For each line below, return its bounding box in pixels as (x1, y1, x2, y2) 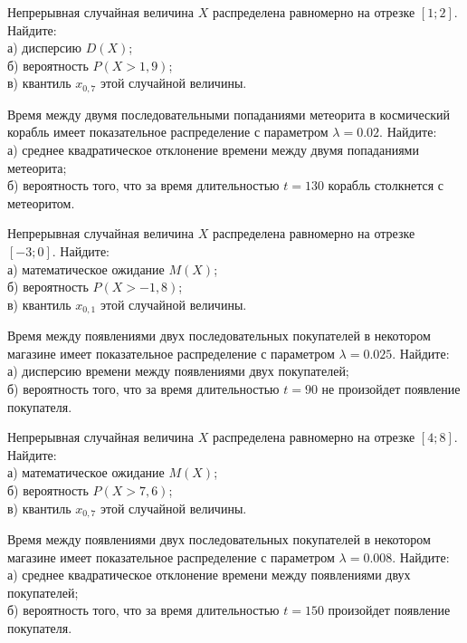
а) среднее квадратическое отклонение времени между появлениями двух (7, 565, 411, 584)
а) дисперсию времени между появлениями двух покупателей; (7, 361, 349, 380)
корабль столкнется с (328, 176, 443, 195)
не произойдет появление (321, 379, 461, 398)
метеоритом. (7, 193, 75, 212)
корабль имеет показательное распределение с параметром (7, 122, 329, 141)
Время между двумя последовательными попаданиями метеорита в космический (7, 104, 451, 123)
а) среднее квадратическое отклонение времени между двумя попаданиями (7, 140, 419, 159)
